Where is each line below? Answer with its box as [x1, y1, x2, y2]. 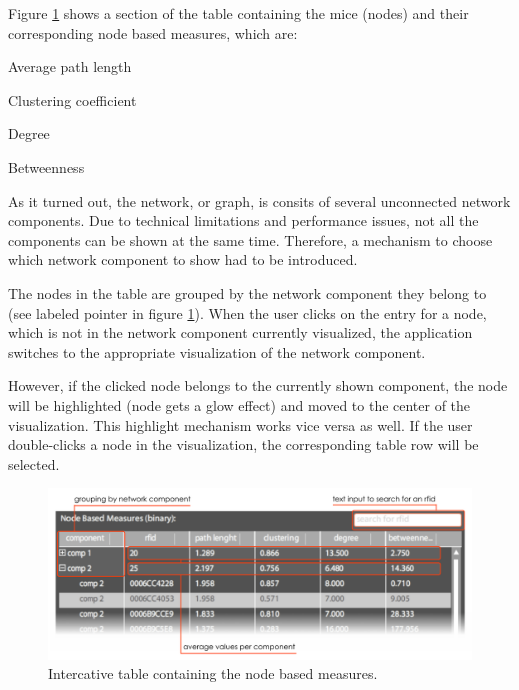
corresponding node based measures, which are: [8, 22, 298, 43]
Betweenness [8, 156, 85, 177]
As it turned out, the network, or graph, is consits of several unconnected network [8, 190, 511, 211]
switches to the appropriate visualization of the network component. [8, 341, 426, 362]
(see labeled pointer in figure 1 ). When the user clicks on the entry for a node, [8, 302, 487, 323]
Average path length [8, 56, 132, 77]
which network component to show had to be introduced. [8, 249, 358, 270]
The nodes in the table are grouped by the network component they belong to [8, 282, 487, 303]
